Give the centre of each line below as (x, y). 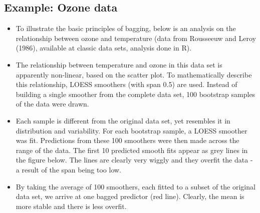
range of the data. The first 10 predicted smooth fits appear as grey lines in (132, 150)
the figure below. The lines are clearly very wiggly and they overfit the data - (134, 160)
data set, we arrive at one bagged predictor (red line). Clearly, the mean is (130, 196)
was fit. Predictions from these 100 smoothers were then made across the (127, 140)
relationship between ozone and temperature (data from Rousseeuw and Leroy (136, 38)
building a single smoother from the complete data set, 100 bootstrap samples (136, 94)
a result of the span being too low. (68, 169)
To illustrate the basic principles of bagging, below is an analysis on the (126, 28)
